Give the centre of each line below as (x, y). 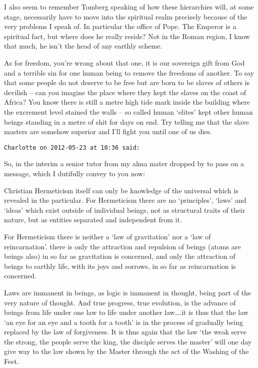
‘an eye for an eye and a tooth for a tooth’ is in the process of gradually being (123, 322)
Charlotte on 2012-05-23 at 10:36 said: (72, 147)
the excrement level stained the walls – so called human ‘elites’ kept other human (128, 111)
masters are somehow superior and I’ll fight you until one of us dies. (108, 131)
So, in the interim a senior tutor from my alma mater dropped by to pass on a (124, 163)
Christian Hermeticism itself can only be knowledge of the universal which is (121, 190)
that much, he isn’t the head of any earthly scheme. (83, 46)
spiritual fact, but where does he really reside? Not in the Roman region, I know (127, 36)
